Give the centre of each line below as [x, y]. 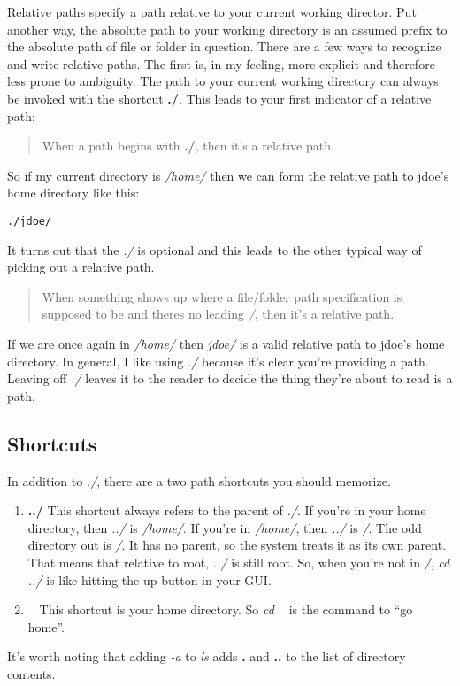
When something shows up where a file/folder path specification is [222, 296]
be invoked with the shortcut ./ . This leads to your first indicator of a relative [219, 98]
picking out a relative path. [81, 267]
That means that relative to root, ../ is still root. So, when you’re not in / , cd [239, 562]
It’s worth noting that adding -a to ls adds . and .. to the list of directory [207, 656]
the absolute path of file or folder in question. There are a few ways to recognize [224, 46]
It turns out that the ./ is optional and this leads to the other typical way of [215, 249]
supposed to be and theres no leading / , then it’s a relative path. [218, 314]
